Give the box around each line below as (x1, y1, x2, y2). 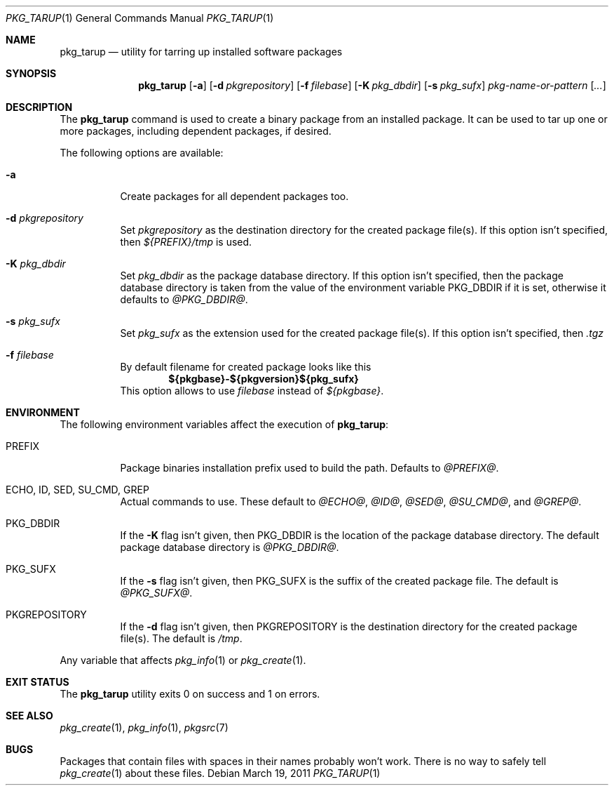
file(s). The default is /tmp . (120, 632, 243, 644)
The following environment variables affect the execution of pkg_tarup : (60, 418, 389, 430)
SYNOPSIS (6, 67, 57, 79)
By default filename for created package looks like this (120, 361, 371, 373)
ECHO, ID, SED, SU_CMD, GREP (6, 484, 149, 496)
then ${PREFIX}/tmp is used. (120, 236, 252, 248)
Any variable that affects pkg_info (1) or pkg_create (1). (60, 654, 306, 666)
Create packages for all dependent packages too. (120, 190, 349, 202)
